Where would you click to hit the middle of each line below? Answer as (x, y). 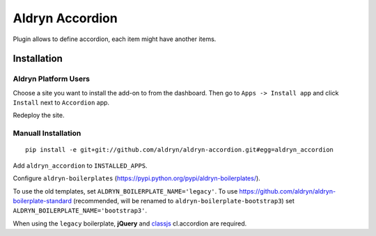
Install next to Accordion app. (61, 103)
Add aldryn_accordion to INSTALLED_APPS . (80, 165)
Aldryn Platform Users (52, 79)
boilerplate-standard (42, 201)
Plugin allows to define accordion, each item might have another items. (115, 39)
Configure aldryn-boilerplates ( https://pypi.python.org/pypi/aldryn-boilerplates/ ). (136, 178)
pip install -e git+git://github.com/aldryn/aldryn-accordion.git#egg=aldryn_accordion (180, 150)
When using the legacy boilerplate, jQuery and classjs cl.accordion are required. (130, 223)
